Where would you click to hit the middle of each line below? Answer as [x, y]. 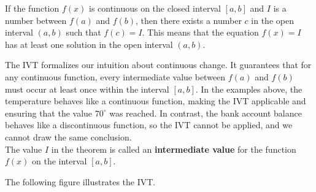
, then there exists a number [189, 20]
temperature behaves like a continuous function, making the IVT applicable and [156, 101]
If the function [32, 8]
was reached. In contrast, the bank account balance [206, 113]
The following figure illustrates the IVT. [80, 181]
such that [83, 32]
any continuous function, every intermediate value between [115, 76]
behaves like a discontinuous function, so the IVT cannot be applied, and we [149, 125]
